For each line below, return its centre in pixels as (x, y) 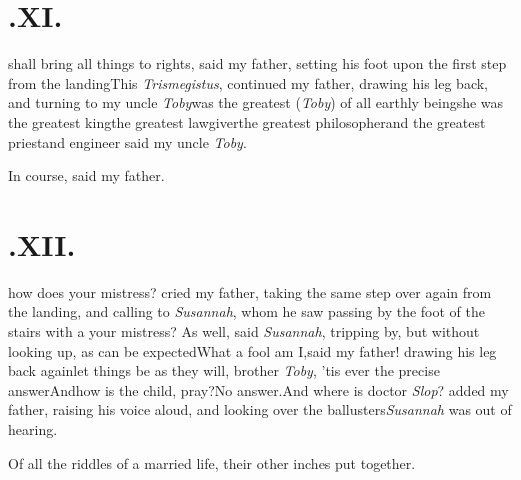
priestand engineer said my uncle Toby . (127, 141)
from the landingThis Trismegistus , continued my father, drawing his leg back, (248, 82)
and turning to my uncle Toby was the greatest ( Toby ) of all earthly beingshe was (256, 102)
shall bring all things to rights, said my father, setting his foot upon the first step (257, 63)
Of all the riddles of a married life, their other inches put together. (212, 462)
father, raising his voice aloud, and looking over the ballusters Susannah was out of (260, 409)
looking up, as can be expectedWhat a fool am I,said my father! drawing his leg (252, 350)
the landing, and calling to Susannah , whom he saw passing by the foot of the (247, 311)
